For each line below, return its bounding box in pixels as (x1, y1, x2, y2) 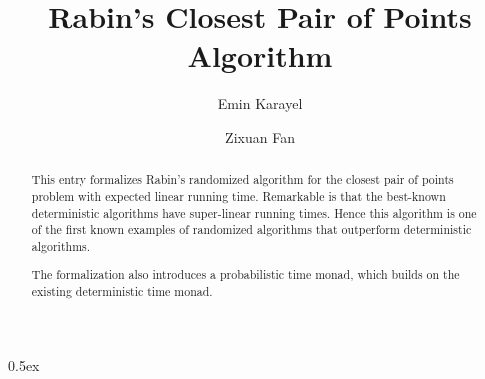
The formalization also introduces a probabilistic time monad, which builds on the (31, 266, 460, 283)
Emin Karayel (217, 93, 303, 114)
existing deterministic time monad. (31, 283, 213, 300)
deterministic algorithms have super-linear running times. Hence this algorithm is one (31, 204, 477, 221)
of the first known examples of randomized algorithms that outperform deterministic (31, 221, 472, 238)
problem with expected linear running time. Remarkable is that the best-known (31, 187, 446, 204)
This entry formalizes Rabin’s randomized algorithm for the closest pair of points (31, 171, 454, 188)
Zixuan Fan (225, 126, 295, 147)
